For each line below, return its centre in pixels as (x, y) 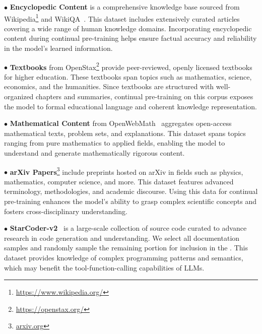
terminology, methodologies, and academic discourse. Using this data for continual (131, 191)
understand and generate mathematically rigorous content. (94, 153)
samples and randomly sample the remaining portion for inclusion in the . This (126, 248)
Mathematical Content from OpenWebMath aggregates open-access (121, 123)
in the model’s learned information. (58, 48)
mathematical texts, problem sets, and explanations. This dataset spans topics (125, 133)
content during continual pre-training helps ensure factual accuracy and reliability (130, 38)
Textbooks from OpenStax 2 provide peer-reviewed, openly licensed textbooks (131, 66)
